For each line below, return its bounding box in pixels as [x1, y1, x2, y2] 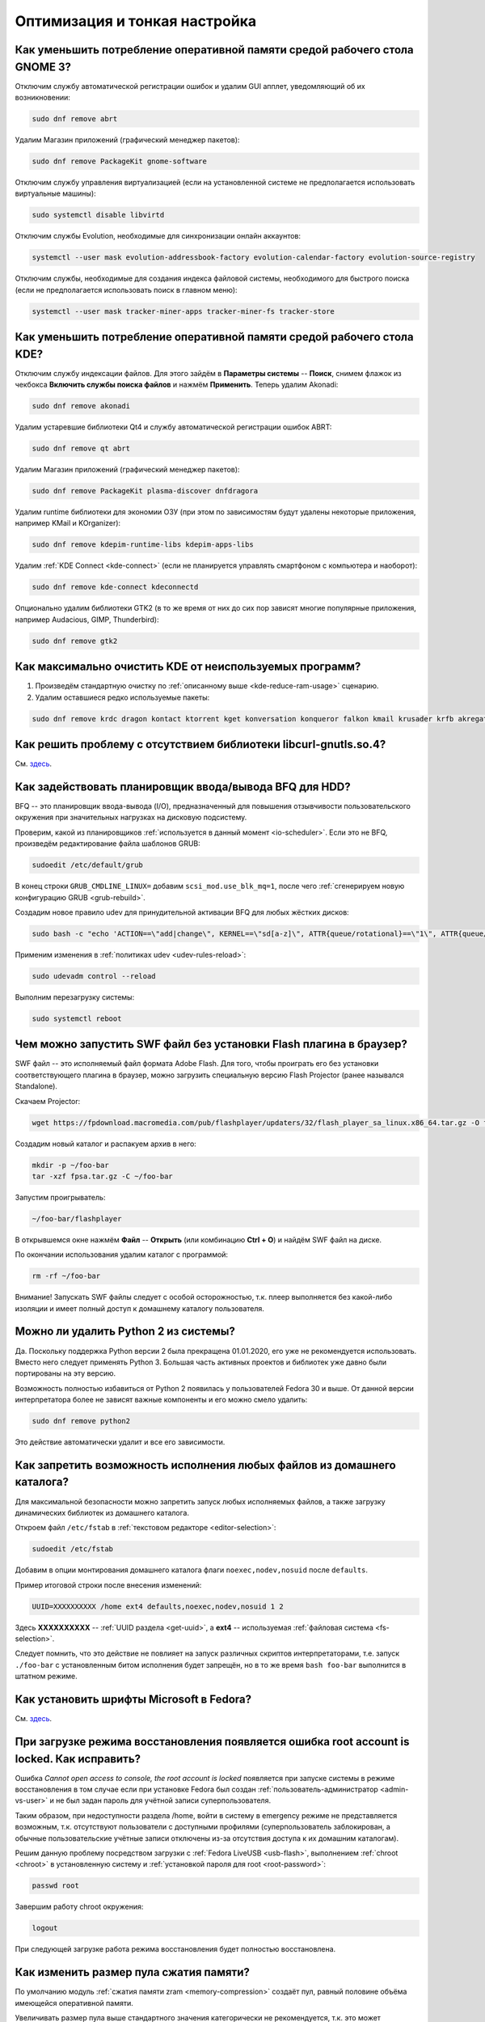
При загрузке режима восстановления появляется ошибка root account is [15, 1735, 410, 1749]
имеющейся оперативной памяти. [15, 1998, 133, 2007]
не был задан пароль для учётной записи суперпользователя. [55, 1796, 271, 1805]
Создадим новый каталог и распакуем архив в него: [15, 1139, 197, 1148]
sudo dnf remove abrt [32, 114, 118, 124]
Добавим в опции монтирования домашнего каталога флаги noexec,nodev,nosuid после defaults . [15, 1565, 368, 1575]
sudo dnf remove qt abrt [32, 444, 131, 453]
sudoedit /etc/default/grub [32, 861, 143, 869]
